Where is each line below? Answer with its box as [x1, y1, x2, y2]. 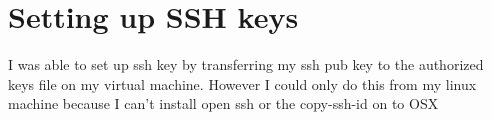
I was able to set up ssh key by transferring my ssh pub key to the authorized [8, 54, 484, 75]
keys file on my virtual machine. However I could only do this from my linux [8, 73, 477, 94]
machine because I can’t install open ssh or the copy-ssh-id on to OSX [8, 93, 439, 114]
